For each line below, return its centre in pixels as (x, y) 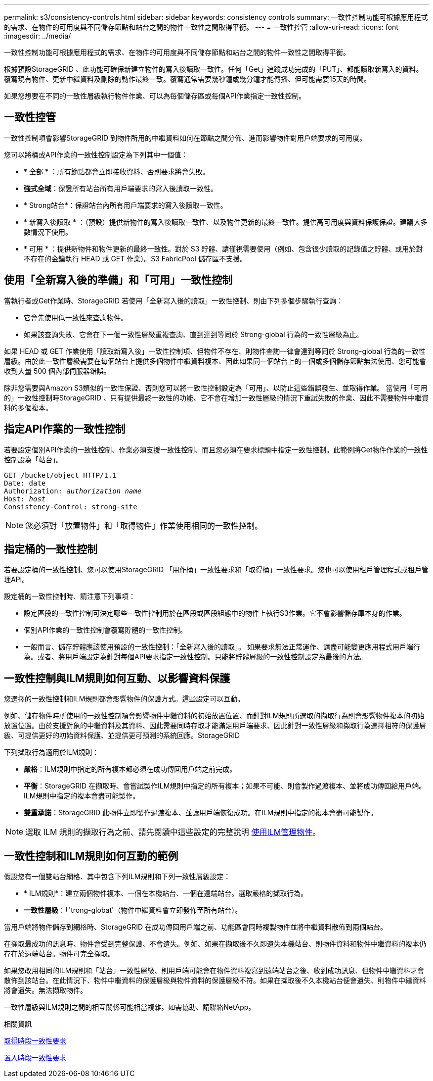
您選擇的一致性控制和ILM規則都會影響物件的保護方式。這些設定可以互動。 (124, 699)
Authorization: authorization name (73, 491)
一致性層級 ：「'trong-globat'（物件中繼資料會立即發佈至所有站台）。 (133, 910)
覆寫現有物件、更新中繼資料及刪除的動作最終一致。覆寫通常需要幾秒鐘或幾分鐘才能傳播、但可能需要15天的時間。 (187, 79)
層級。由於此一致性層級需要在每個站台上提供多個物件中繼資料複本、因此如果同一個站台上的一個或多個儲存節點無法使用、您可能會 (215, 361)
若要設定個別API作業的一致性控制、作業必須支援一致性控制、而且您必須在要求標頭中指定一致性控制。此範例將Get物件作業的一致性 (216, 449)
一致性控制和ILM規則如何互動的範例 (91, 856)
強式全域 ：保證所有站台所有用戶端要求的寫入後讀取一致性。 (121, 188)
